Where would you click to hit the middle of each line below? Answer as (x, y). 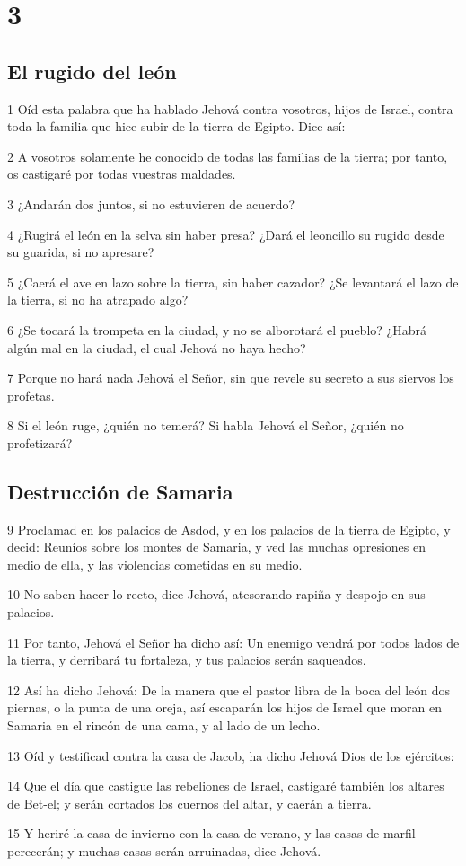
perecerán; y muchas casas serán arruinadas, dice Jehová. (164, 851)
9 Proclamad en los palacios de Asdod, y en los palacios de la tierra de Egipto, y (229, 529)
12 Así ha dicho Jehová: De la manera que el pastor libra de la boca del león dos (229, 689)
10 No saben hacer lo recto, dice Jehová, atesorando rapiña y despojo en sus (216, 594)
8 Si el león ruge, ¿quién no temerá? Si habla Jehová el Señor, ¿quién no (206, 425)
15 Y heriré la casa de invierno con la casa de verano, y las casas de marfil (211, 833)
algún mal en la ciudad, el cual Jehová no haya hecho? (157, 347)
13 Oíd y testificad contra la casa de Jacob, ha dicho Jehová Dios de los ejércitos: (231, 755)
